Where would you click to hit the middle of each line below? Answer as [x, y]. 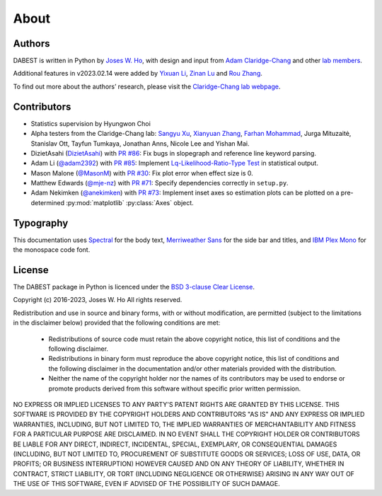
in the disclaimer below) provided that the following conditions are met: [117, 323]
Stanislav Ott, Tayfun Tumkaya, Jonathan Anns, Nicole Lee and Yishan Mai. [140, 143]
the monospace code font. [52, 250]
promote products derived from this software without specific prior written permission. [175, 388]
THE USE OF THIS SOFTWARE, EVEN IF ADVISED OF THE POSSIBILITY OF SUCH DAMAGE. [147, 484]
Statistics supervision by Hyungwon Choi [91, 123]
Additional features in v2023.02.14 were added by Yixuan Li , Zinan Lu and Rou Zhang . [138, 74]
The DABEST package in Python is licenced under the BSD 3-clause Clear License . [134, 287]
